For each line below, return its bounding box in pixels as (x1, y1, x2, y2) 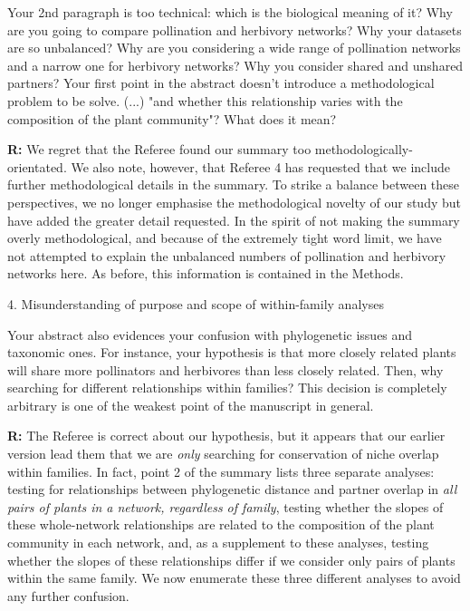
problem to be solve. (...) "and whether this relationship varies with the (7, 91, 403, 110)
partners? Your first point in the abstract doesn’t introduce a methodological (7, 73, 435, 92)
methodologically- (314, 140, 413, 159)
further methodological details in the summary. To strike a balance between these (7, 175, 459, 194)
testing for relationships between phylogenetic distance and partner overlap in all (7, 480, 457, 499)
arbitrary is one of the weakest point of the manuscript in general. (7, 395, 374, 414)
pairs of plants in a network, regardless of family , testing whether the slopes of (7, 497, 444, 516)
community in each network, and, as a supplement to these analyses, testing (7, 533, 429, 552)
